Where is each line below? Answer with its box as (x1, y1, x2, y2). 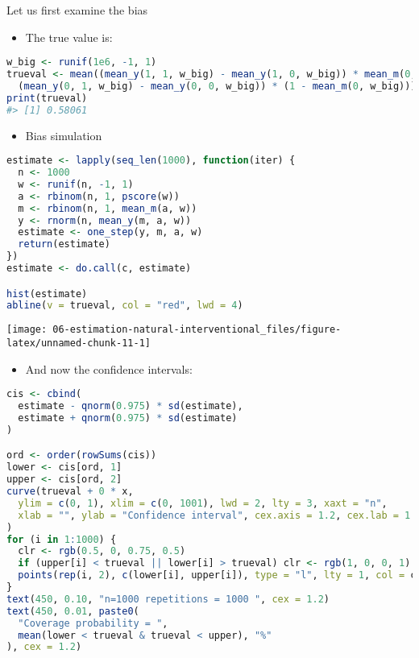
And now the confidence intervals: (25, 360, 193, 377)
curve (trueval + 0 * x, (6, 486, 134, 497)
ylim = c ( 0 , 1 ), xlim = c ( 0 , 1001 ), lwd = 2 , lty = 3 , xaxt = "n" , (18, 497, 388, 509)
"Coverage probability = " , (18, 617, 168, 629)
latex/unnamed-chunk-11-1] (6, 337, 151, 349)
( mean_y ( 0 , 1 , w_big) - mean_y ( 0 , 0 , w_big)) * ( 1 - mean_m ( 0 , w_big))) (18, 80, 417, 92)
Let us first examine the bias (6, 2, 148, 18)
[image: (6, 324, 48, 336)
